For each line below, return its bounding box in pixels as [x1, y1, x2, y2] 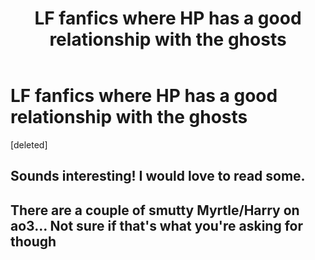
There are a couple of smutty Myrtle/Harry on [10, 202, 300, 219]
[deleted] [10, 138, 48, 151]
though [10, 233, 57, 250]
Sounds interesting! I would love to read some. [10, 168, 306, 185]
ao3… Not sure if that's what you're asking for [10, 217, 303, 234]
